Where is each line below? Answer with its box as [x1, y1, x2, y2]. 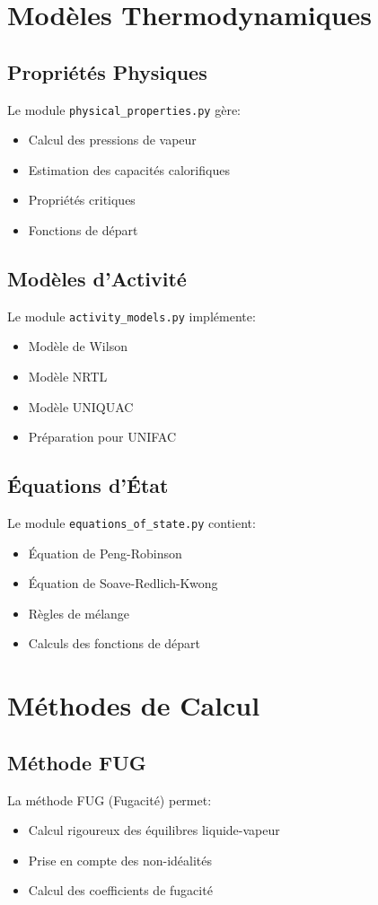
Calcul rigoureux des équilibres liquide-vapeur [28, 821, 280, 839]
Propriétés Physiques [7, 57, 207, 85]
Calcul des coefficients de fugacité [28, 881, 213, 900]
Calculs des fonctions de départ [28, 634, 201, 653]
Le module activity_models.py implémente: [7, 306, 256, 325]
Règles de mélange [28, 603, 130, 622]
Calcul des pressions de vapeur [28, 130, 197, 149]
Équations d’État [7, 471, 169, 499]
